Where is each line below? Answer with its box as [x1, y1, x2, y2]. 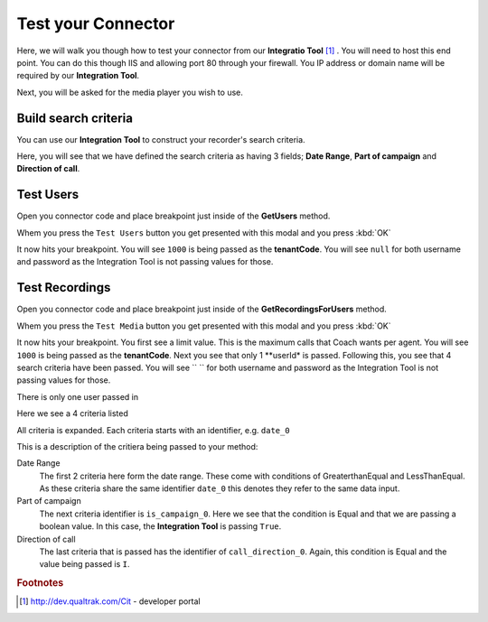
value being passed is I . [39, 559, 130, 570]
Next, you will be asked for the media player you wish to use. [16, 87, 243, 97]
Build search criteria [16, 110, 133, 125]
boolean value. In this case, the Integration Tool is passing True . [39, 521, 282, 532]
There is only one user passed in [16, 391, 139, 402]
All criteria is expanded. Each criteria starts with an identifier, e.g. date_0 [16, 424, 290, 435]
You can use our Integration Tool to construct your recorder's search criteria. [16, 134, 306, 144]
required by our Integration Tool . [16, 70, 140, 81]
